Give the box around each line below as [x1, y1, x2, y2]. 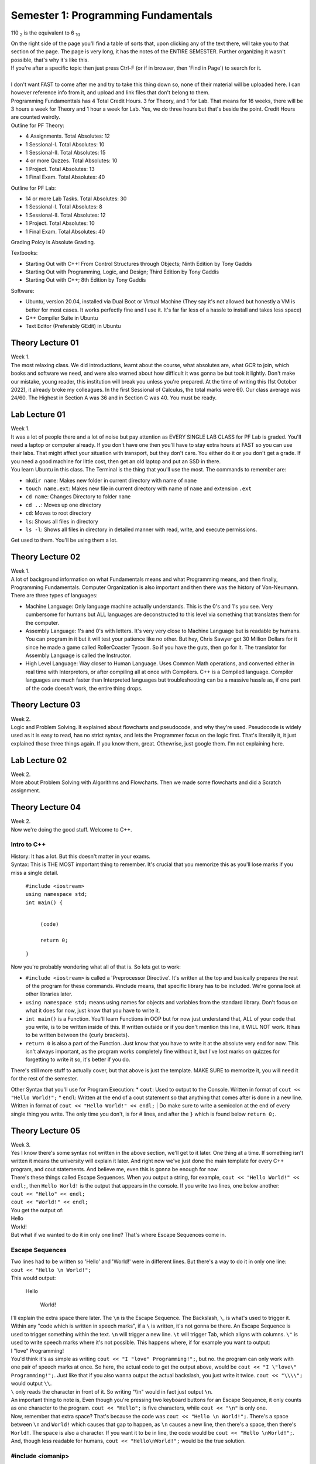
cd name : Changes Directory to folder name [25, 493, 131, 500]
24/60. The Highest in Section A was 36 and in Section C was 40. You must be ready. [11, 394, 217, 401]
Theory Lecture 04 [11, 802, 81, 812]
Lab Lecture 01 [11, 410, 66, 420]
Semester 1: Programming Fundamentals [11, 9, 213, 22]
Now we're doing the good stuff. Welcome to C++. [11, 826, 132, 833]
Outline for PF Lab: [11, 184, 56, 191]
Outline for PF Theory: [11, 122, 64, 129]
